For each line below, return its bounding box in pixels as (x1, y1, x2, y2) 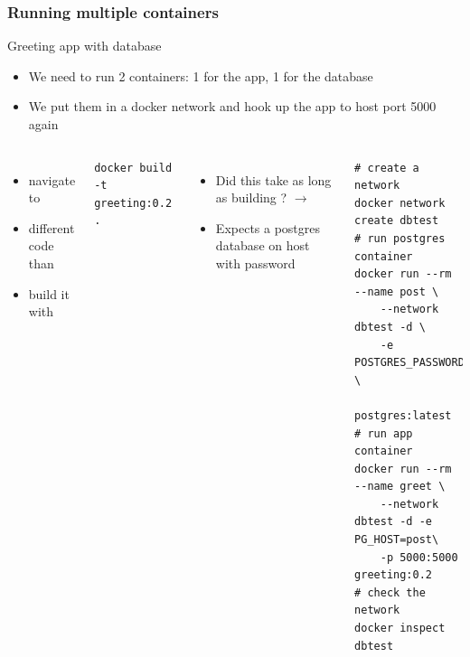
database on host (215, 236, 310, 255)
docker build (94, 161, 173, 174)
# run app (354, 427, 413, 440)
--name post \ (354, 285, 439, 298)
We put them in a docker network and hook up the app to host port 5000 (28, 97, 437, 116)
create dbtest (354, 214, 439, 228)
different (28, 218, 75, 237)
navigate (28, 170, 76, 189)
